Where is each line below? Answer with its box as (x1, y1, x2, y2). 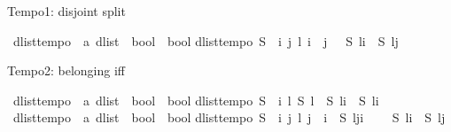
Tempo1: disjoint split (7, 2, 126, 19)
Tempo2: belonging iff (7, 61, 126, 80)
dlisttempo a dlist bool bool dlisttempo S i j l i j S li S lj (12, 31, 399, 50)
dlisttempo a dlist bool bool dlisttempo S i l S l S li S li (12, 90, 379, 109)
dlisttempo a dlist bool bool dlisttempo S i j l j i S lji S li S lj (12, 108, 446, 127)
